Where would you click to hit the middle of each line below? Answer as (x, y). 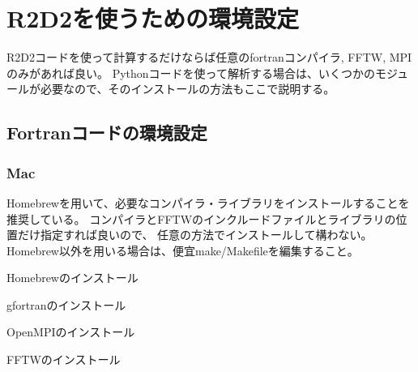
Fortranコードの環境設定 (107, 133)
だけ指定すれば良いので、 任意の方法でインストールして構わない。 (195, 235)
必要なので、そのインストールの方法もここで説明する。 (188, 89)
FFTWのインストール (64, 359)
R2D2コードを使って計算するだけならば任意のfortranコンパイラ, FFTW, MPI (209, 57)
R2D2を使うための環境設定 (153, 18)
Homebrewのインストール (73, 278)
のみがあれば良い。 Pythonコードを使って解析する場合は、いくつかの (191, 73)
